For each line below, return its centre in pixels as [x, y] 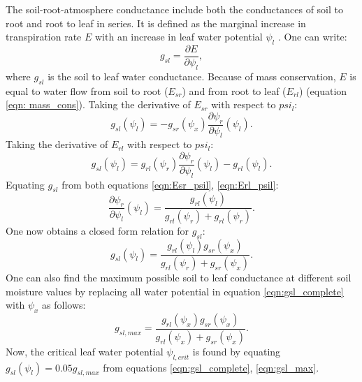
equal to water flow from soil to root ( [87, 90]
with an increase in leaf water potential [179, 37]
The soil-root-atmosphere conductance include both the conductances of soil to [174, 9]
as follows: [64, 305]
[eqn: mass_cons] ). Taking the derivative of [98, 104]
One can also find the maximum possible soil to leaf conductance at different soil [179, 278]
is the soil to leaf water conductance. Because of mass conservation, [192, 76]
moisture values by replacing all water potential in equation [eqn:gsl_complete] [175, 291]
